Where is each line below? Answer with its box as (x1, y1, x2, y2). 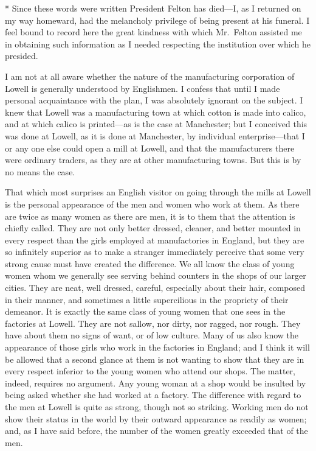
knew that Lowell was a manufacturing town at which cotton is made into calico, (5, 105, 306, 118)
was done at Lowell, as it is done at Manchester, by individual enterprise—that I (5, 129, 305, 142)
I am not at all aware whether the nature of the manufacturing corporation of (5, 69, 295, 82)
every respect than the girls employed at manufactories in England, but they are (5, 233, 304, 246)
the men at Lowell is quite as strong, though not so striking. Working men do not (5, 400, 309, 413)
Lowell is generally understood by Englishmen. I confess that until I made (5, 82, 280, 94)
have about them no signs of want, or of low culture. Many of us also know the (5, 329, 298, 341)
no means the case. (5, 165, 75, 178)
